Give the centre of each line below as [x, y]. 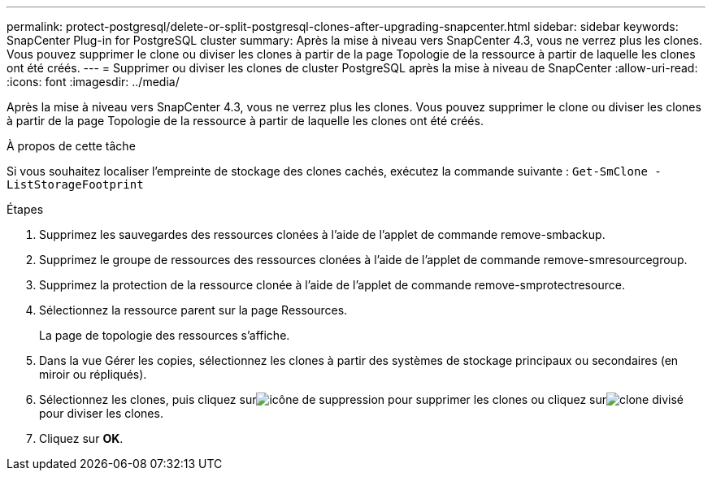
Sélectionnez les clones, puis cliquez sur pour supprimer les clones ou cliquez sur [323, 399]
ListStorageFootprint [75, 184]
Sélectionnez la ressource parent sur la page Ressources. [193, 310]
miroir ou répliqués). [93, 374]
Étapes [25, 209]
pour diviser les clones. [101, 413]
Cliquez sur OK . [81, 438]
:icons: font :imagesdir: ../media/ [93, 82]
